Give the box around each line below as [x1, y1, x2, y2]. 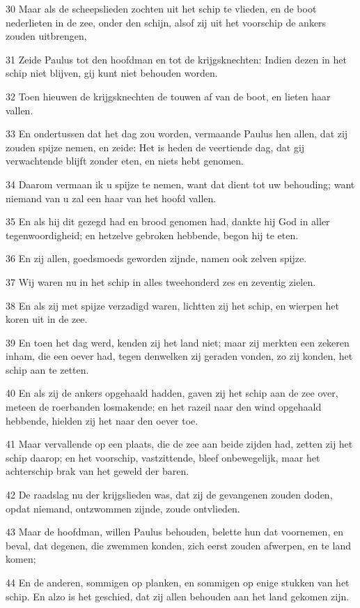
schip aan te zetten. [6, 362, 89, 377]
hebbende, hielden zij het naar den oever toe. [6, 413, 198, 427]
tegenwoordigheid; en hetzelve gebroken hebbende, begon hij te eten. [6, 227, 299, 242]
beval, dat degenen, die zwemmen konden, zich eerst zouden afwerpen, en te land [6, 538, 351, 552]
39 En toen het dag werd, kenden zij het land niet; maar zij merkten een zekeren [6, 335, 350, 349]
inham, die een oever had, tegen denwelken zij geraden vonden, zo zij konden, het [6, 349, 353, 363]
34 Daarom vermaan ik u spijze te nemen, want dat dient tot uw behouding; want [6, 176, 355, 191]
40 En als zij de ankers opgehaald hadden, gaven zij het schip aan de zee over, [6, 386, 338, 400]
